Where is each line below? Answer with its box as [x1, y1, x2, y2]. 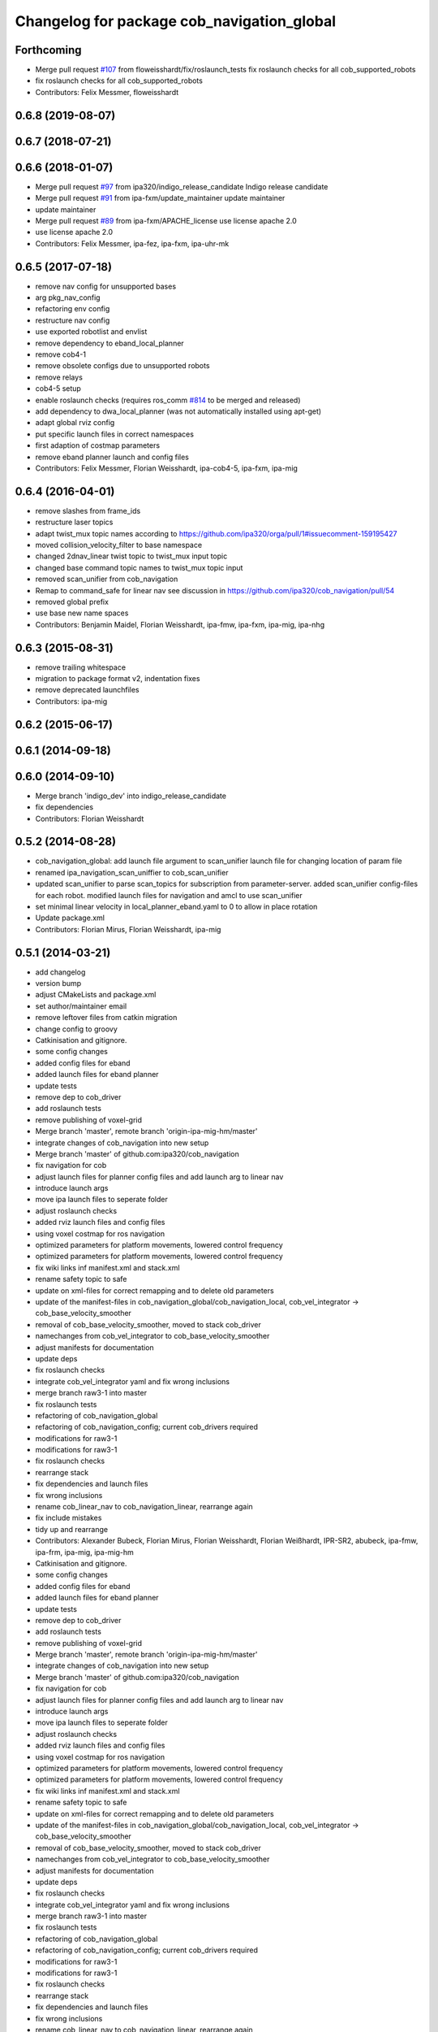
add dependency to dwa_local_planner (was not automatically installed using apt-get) [35, 406, 322, 416]
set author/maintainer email [35, 1001, 127, 1011]
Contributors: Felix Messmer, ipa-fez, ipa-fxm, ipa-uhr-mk [35, 238, 230, 248]
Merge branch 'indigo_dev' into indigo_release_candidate [35, 791, 227, 801]
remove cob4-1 [35, 350, 87, 359]
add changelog [35, 967, 86, 977]
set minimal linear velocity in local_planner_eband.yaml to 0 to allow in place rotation [35, 901, 318, 911]
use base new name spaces [35, 608, 129, 618]
